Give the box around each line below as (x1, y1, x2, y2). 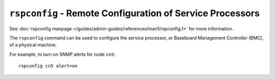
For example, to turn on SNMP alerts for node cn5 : (9, 51, 116, 57)
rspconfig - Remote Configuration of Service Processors (9, 8, 260, 19)
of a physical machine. (9, 42, 57, 48)
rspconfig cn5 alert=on (18, 63, 78, 69)
